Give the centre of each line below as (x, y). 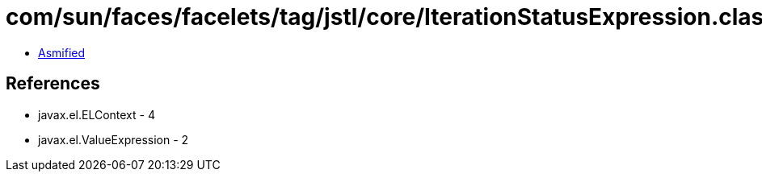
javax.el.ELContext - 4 (97, 114)
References (53, 84)
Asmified (62, 52)
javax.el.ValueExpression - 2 (114, 139)
